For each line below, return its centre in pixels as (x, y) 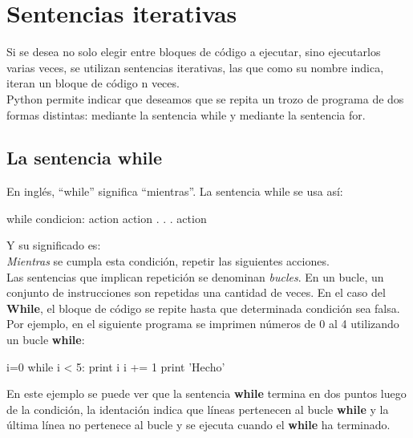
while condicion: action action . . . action (107, 218)
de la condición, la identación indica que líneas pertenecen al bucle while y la (198, 409)
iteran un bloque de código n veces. (93, 83)
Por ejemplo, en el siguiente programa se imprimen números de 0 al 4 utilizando (203, 324)
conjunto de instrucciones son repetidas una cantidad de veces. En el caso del (196, 292)
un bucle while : (46, 340)
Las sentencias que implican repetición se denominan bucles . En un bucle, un (195, 276)
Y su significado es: (54, 245)
